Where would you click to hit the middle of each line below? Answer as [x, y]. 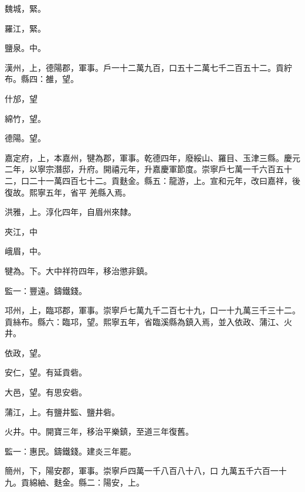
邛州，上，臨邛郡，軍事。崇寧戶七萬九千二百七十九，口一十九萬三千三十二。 [152, 310]
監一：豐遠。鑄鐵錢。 [46, 290]
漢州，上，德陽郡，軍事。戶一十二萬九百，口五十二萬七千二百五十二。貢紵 [148, 67]
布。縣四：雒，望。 [42, 79]
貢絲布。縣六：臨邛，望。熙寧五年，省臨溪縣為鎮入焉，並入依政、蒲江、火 [148, 321]
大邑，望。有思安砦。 [46, 392]
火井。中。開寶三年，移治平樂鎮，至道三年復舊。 [99, 431]
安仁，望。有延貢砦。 [46, 372]
